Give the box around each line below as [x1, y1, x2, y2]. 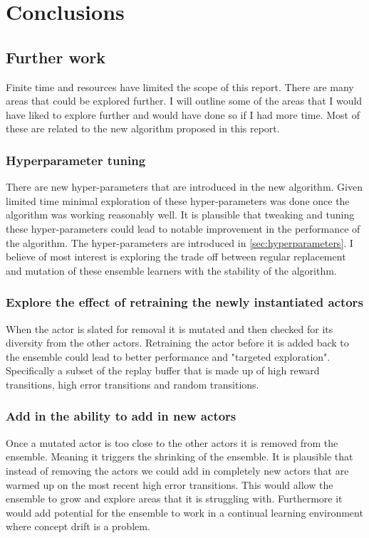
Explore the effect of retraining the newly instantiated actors [6, 293, 363, 311]
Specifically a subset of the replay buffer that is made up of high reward [6, 363, 320, 378]
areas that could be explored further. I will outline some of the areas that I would [6, 93, 363, 108]
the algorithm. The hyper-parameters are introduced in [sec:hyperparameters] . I [6, 235, 353, 250]
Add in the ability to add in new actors [6, 407, 237, 425]
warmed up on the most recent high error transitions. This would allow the [6, 477, 333, 492]
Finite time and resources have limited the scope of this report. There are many [6, 79, 354, 94]
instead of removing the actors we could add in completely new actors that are [6, 463, 349, 478]
